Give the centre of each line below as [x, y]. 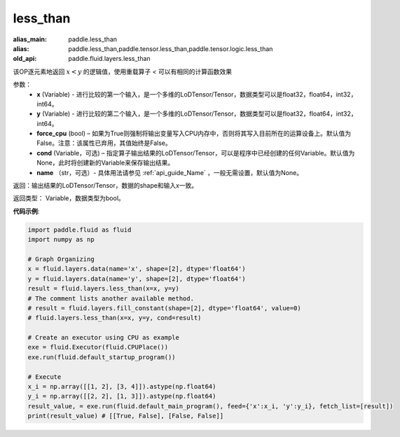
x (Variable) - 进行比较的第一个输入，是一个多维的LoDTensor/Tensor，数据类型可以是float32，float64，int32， [197, 94]
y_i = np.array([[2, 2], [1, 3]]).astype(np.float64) [122, 396]
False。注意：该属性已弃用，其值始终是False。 [104, 143]
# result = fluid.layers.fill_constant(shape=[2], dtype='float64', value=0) [164, 308]
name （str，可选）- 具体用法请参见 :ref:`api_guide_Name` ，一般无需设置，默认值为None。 [170, 172]
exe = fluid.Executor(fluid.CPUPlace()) [98, 347]
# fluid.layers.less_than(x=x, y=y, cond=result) [115, 318]
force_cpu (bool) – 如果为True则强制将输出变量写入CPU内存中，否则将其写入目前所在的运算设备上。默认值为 [194, 134]
